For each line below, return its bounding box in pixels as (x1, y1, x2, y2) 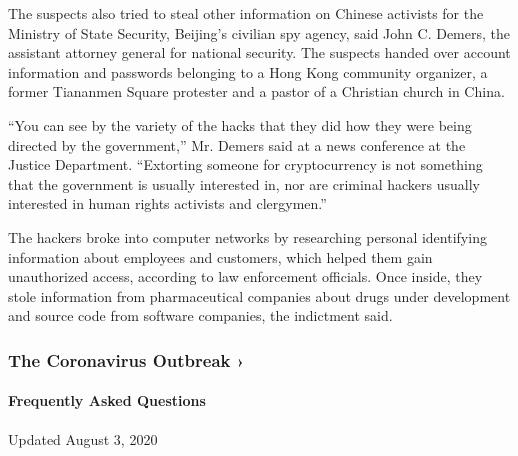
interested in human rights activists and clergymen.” (8, 193, 327, 214)
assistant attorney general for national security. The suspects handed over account (8, 42, 511, 63)
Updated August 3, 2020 (8, 428, 158, 449)
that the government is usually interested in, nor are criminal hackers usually (8, 173, 480, 194)
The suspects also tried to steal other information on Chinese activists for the (8, 3, 484, 23)
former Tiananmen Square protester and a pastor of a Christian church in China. (8, 81, 505, 102)
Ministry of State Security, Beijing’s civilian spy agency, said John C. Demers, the (8, 22, 510, 43)
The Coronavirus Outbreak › (8, 347, 245, 372)
